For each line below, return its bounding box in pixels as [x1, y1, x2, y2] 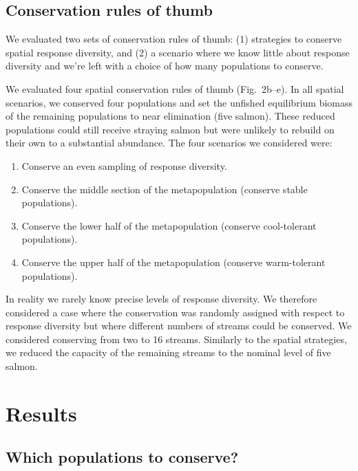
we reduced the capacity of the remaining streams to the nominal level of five [6, 345, 331, 360]
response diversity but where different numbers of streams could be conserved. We [6, 318, 352, 333]
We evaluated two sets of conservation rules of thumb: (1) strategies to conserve [6, 32, 342, 46]
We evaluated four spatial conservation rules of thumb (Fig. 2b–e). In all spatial [6, 81, 344, 96]
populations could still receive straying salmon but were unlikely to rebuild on [6, 122, 335, 136]
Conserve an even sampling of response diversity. [21, 158, 227, 173]
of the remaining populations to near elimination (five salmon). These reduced [6, 109, 335, 123]
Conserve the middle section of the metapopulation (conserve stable [21, 182, 308, 196]
